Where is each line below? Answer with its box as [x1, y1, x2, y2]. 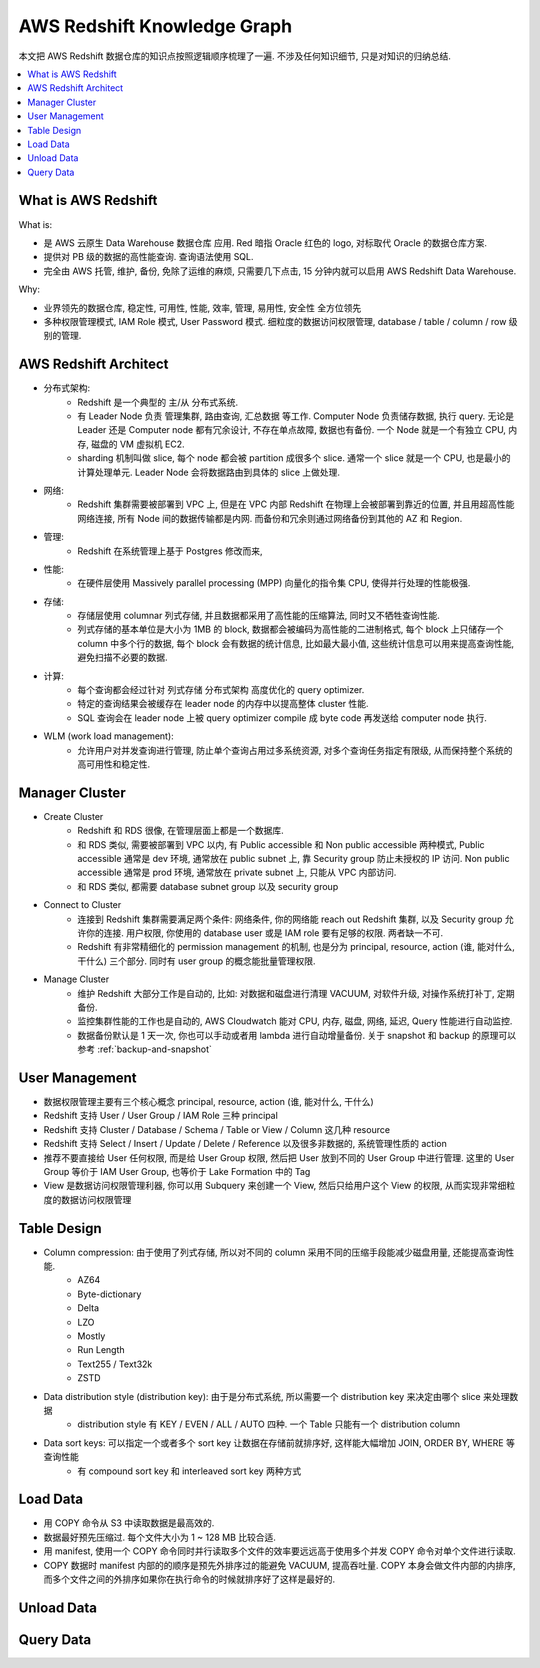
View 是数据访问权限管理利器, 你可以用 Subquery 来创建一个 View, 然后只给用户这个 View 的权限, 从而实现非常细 [43, 1180, 507, 1192]
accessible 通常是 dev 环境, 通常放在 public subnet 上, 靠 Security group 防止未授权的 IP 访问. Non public [77, 853, 510, 865]
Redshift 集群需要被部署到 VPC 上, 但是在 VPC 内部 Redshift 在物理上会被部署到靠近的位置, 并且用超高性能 [77, 498, 515, 510]
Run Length [77, 1344, 125, 1356]
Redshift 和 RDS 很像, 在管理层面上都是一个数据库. [77, 825, 284, 837]
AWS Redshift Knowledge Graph [18, 15, 293, 37]
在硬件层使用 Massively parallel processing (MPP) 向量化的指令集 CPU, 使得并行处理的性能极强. [77, 577, 471, 589]
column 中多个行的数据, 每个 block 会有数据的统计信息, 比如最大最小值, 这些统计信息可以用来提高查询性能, [77, 637, 515, 649]
